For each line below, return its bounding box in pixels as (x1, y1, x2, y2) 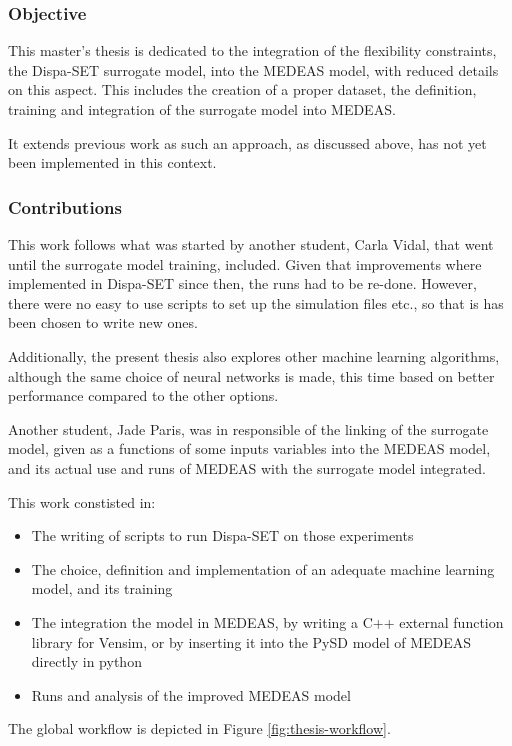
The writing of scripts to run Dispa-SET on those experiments (31, 525, 414, 546)
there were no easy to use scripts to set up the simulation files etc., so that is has (8, 292, 504, 313)
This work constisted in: (8, 491, 156, 512)
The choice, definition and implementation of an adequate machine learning (31, 558, 495, 579)
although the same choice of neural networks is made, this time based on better (8, 365, 495, 386)
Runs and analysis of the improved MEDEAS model (31, 684, 351, 705)
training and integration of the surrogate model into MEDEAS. (8, 99, 396, 119)
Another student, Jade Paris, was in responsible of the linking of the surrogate (8, 418, 489, 439)
